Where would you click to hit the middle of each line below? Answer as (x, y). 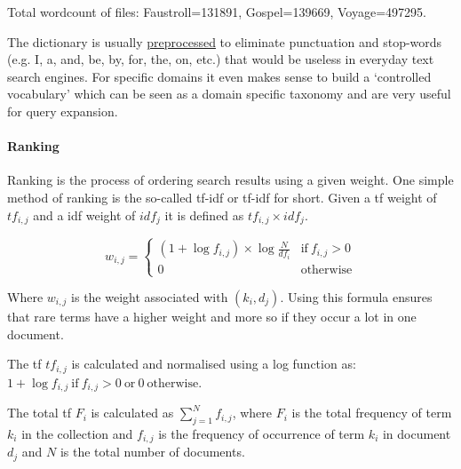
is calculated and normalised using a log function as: (214, 364)
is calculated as (132, 413)
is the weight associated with (150, 297)
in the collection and (77, 433)
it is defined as (204, 215)
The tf (24, 364)
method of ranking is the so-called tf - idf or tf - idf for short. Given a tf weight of (222, 197)
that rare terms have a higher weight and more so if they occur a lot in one (212, 317)
